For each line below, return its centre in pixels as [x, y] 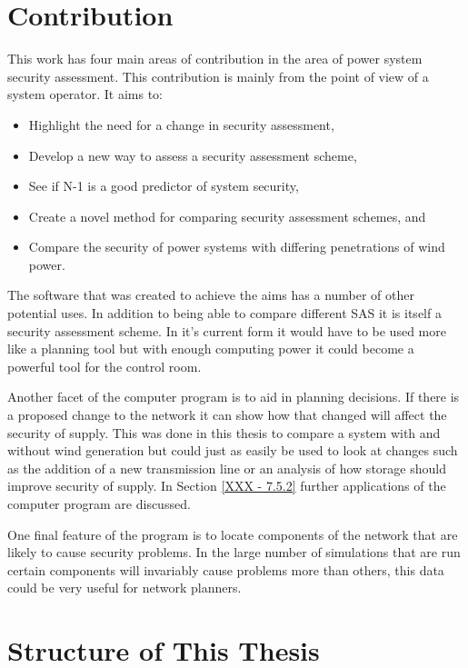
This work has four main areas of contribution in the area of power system [215, 59]
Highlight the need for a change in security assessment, [181, 124]
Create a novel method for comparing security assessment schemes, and [227, 216]
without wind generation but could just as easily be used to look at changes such [233, 450]
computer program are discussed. [99, 503]
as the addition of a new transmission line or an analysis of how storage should [227, 468]
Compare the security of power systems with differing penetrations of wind [237, 247]
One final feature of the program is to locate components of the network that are [233, 534]
